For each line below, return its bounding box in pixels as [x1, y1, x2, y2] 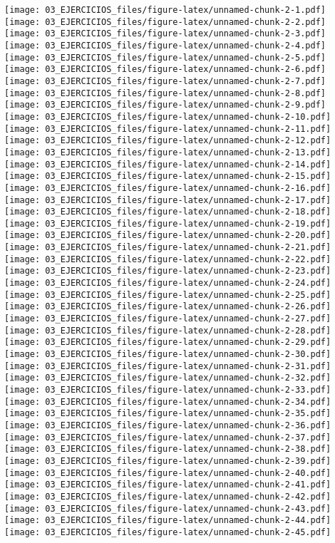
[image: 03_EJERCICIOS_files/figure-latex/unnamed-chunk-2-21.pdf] [4, 242, 331, 253]
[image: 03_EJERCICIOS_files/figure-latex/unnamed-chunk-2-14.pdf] [4, 159, 331, 170]
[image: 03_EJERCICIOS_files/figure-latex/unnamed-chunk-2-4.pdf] [4, 40, 326, 51]
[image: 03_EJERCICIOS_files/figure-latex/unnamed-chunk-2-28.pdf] [4, 325, 331, 336]
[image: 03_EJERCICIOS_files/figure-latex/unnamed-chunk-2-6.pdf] [4, 64, 326, 75]
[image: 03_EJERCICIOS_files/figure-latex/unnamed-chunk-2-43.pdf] [4, 503, 331, 514]
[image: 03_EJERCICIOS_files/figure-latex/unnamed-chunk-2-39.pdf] [4, 455, 331, 466]
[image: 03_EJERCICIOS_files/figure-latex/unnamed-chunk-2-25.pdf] [4, 289, 331, 300]
